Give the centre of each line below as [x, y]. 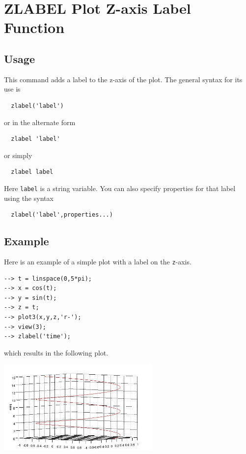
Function [34, 27]
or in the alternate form [40, 122]
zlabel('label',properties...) [62, 215]
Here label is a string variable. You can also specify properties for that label [120, 188]
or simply [18, 155]
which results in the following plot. [56, 352]
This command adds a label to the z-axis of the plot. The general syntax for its [123, 79]
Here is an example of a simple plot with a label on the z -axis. [98, 261]
